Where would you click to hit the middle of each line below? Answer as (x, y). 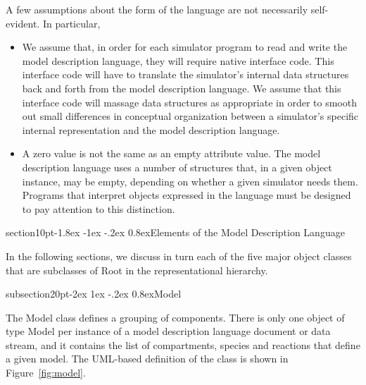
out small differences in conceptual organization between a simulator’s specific (190, 116)
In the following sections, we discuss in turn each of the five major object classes (179, 256)
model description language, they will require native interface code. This (178, 60)
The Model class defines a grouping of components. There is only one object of (175, 317)
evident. (23, 23)
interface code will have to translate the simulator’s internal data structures (185, 74)
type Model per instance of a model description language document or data (168, 331)
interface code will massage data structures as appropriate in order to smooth (189, 102)
